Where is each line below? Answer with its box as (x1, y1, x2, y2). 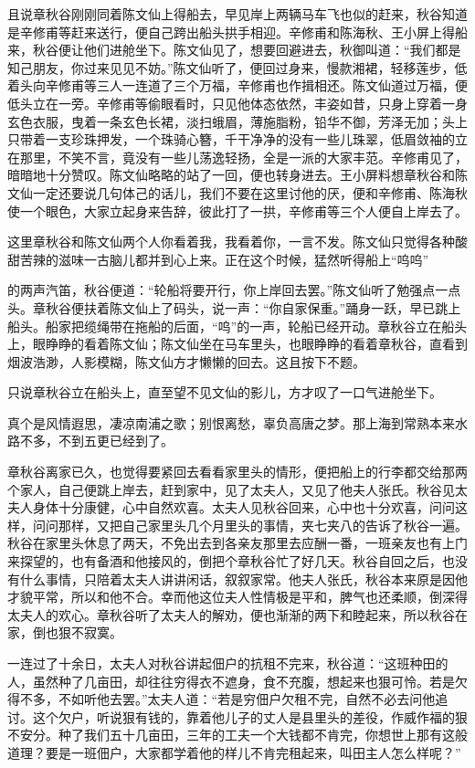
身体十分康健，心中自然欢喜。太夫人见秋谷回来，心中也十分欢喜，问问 (32, 498, 455, 517)
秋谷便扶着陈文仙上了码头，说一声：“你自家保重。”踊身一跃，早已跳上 (45, 298, 461, 317)
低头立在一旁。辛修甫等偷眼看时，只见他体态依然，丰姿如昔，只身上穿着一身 (7, 93, 468, 112)
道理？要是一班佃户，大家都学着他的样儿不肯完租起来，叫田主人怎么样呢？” (7, 742, 461, 762)
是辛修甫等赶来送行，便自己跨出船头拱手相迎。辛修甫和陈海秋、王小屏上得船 (7, 22, 468, 41)
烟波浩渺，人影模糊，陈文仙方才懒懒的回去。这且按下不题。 (7, 352, 365, 371)
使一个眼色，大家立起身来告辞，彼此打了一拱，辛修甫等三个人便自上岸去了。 (7, 201, 468, 220)
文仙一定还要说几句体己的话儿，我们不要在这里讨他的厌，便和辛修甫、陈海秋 (7, 183, 468, 202)
